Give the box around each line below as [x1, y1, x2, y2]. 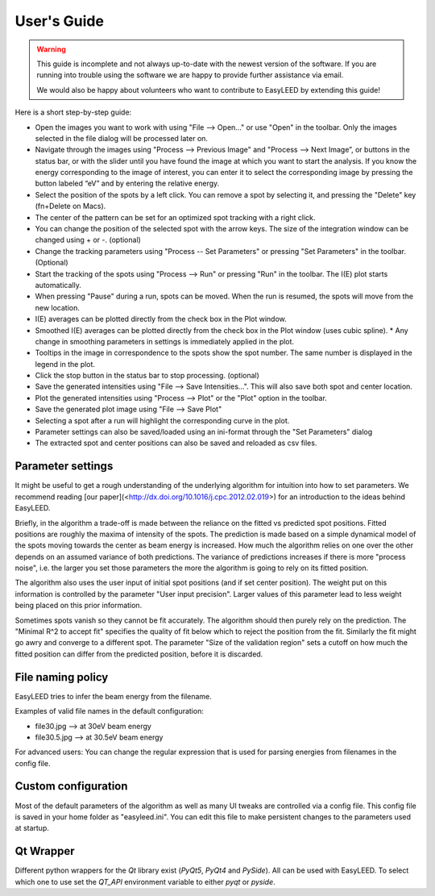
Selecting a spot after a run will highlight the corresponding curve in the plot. [35, 415, 290, 425]
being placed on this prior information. [14, 601, 143, 611]
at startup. [14, 823, 50, 833]
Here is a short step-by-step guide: [14, 107, 132, 117]
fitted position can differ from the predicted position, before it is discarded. [14, 649, 263, 659]
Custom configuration [14, 779, 128, 794]
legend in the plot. [35, 359, 96, 369]
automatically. [35, 280, 82, 290]
